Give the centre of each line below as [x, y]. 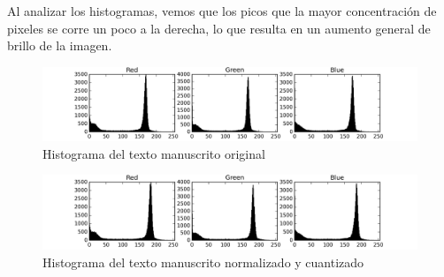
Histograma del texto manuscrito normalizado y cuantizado [203, 262]
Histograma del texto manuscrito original [154, 153]
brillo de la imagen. [60, 45]
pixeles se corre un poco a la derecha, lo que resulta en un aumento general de [219, 28]
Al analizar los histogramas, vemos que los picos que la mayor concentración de [222, 11]
